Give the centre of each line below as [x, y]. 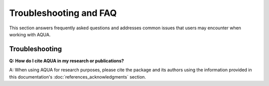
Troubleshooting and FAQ [63, 13]
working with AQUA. [30, 34]
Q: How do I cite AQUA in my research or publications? [67, 61]
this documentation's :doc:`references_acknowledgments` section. [78, 77]
